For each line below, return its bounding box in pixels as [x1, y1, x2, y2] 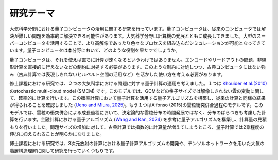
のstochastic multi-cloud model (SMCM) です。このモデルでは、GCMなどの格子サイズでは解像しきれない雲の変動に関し [9, 87, 264, 94]
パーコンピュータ [9, 40, 46, 46]
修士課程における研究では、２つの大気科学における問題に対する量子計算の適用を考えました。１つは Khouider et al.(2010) [9, 80, 267, 87]
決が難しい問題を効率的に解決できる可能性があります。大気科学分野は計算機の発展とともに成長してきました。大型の [9, 32, 257, 39]
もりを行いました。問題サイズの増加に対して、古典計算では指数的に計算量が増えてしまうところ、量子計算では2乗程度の [9, 123, 265, 130]
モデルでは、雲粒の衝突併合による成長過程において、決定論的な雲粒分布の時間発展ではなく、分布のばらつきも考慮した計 [9, 109, 266, 115]
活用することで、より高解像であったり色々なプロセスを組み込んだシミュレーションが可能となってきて [49, 40, 266, 46]
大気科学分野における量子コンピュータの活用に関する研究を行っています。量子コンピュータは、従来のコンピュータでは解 [9, 26, 266, 32]
